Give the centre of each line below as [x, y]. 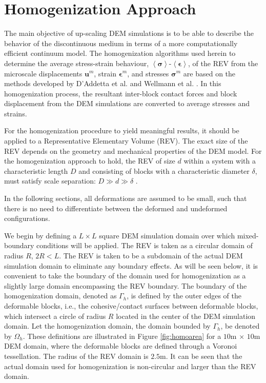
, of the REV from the [223, 63]
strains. [16, 113]
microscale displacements [43, 73]
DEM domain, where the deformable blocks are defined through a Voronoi [121, 346]
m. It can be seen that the [201, 356]
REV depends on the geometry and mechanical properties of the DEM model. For [133, 150]
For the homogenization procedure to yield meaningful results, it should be [122, 130]
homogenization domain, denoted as [60, 296]
